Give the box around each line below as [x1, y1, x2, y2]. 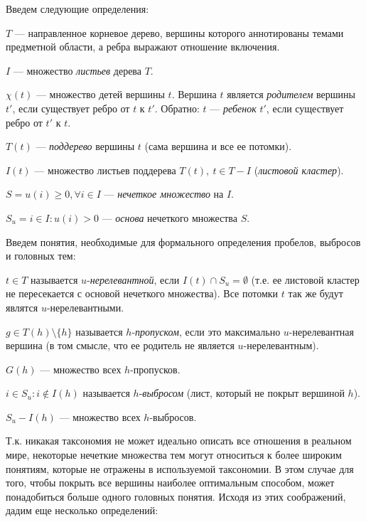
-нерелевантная [289, 324, 355, 339]
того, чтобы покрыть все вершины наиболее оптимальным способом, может [6, 475, 335, 490]
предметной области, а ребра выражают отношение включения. [6, 39, 280, 54]
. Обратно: [154, 100, 200, 115]
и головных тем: [6, 248, 76, 263]
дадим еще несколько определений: [6, 503, 158, 518]
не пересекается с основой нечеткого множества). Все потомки [6, 286, 279, 301]
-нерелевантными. [46, 299, 124, 314]
